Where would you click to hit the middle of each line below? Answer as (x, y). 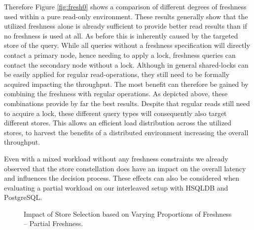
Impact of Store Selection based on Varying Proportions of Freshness (128, 213)
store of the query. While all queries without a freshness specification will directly (127, 45)
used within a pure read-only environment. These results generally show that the (126, 16)
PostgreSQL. (23, 197)
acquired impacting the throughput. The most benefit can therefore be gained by (126, 84)
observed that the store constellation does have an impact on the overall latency (125, 168)
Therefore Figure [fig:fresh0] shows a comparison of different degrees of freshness (125, 6)
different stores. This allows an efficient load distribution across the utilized (118, 123)
